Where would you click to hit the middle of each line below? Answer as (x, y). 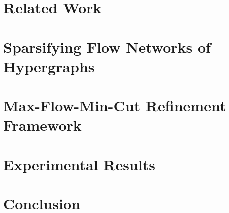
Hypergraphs (49, 66)
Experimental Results (79, 164)
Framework (43, 125)
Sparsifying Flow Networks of (107, 47)
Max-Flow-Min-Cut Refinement (115, 106)
